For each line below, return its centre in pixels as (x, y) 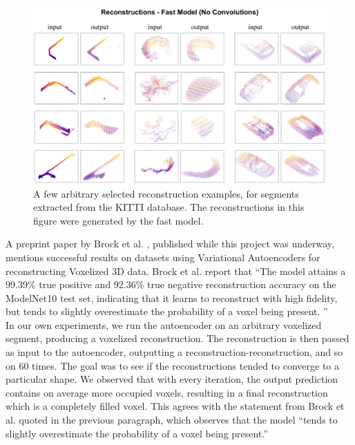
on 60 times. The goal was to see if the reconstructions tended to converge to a (173, 365)
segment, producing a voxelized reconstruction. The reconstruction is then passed (177, 338)
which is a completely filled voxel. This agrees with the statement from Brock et (175, 406)
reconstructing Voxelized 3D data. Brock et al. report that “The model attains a (176, 271)
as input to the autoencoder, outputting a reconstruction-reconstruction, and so (174, 352)
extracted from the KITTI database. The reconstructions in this (169, 207)
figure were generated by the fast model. (118, 220)
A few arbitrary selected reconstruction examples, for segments (166, 193)
